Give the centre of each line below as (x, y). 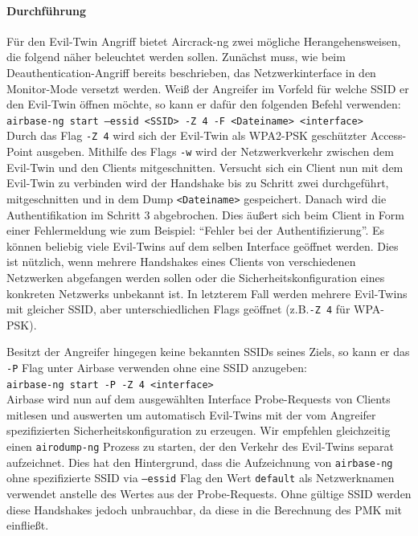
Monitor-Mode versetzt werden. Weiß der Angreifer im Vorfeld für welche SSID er (208, 88)
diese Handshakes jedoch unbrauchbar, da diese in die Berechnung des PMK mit (205, 509)
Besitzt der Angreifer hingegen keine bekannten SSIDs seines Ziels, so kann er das (208, 352)
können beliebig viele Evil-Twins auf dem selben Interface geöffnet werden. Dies (203, 245)
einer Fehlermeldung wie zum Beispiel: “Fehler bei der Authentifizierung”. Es (196, 230)
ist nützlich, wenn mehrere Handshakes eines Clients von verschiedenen (181, 262)
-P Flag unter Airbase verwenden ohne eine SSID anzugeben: (157, 367)
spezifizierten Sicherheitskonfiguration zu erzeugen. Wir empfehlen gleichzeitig (199, 430)
